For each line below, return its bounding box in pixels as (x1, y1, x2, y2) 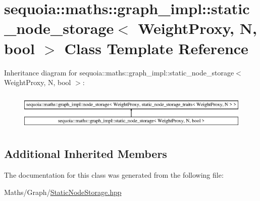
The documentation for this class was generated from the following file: (4, 170, 224, 180)
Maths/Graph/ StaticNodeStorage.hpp (4, 186, 122, 197)
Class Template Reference (64, 37, 248, 58)
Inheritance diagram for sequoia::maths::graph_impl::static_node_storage (4, 67, 234, 77)
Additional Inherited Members (4, 146, 167, 162)
